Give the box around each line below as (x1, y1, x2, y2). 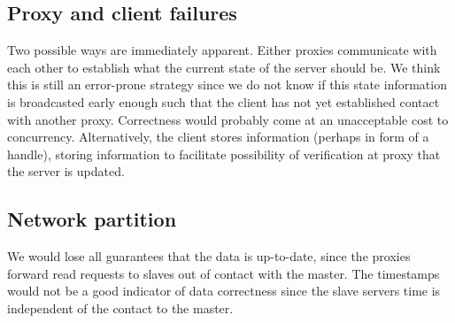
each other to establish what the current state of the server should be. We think (7, 58, 441, 76)
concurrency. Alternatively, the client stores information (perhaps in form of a (7, 127, 429, 146)
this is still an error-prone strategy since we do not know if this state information (7, 75, 447, 94)
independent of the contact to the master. (7, 298, 234, 317)
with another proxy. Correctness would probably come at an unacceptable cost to (7, 110, 449, 128)
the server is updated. (7, 162, 125, 181)
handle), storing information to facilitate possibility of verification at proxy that (7, 144, 441, 163)
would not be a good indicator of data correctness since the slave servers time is (7, 281, 441, 300)
